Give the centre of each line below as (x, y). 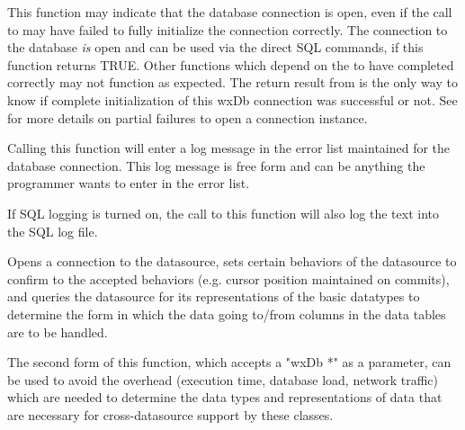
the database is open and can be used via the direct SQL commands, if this (215, 47)
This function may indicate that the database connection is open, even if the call (230, 12)
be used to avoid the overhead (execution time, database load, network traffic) (223, 379)
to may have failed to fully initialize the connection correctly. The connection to (228, 29)
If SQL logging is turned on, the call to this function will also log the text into (223, 213)
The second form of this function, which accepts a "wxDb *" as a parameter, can (229, 362)
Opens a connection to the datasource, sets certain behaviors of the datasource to (232, 261)
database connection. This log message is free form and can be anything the (216, 165)
